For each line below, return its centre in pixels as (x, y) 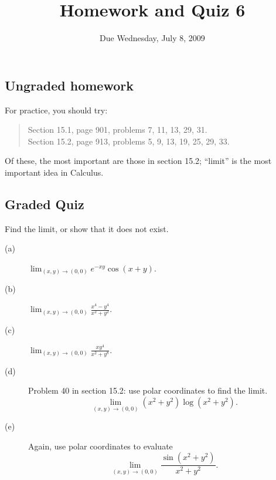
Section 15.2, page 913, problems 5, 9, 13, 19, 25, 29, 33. (129, 141)
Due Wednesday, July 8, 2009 (152, 38)
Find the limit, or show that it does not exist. (87, 228)
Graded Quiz (45, 204)
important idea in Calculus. (54, 172)
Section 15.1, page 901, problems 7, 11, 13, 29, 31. (117, 130)
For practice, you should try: (56, 110)
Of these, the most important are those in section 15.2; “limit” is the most (138, 161)
